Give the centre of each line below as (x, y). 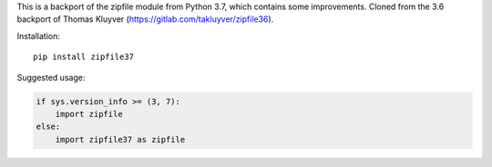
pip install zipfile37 (84, 57)
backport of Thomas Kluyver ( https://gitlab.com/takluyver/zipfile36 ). (145, 19)
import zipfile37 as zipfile (120, 139)
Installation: (39, 35)
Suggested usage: (51, 77)
